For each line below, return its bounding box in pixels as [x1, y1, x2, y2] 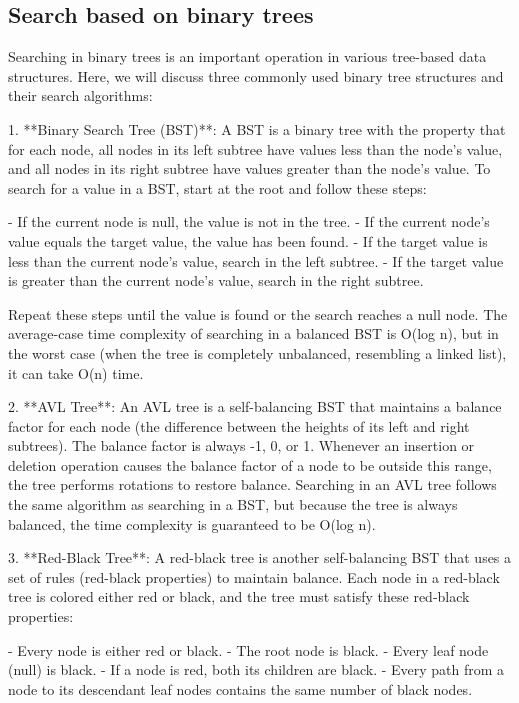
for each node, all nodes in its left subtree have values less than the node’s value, [8, 138, 503, 159]
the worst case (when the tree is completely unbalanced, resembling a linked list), [8, 342, 507, 363]
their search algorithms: [8, 85, 153, 106]
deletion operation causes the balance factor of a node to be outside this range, [8, 454, 492, 475]
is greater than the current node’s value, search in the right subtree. [8, 270, 424, 291]
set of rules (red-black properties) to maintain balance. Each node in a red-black [8, 566, 500, 587]
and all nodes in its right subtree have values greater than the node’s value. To [8, 158, 491, 179]
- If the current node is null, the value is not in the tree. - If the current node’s [8, 211, 490, 232]
